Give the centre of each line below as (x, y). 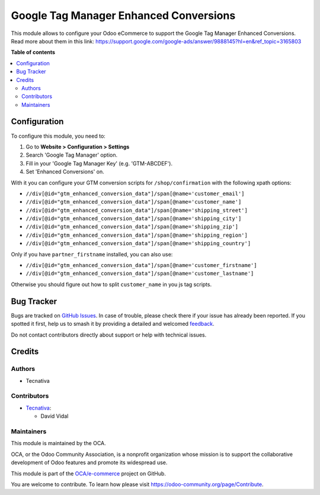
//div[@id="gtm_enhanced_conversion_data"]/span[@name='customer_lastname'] (140, 274)
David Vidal (55, 416)
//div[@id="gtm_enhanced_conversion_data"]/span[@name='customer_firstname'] (141, 265)
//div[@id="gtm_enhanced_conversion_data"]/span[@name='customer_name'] (134, 202)
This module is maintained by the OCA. (58, 443)
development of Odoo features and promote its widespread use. (89, 462)
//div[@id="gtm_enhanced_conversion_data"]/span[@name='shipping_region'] (137, 235)
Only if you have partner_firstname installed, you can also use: (92, 254)
